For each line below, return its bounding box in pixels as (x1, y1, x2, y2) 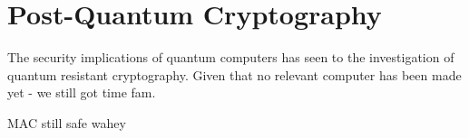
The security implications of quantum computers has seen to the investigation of (7, 48, 454, 67)
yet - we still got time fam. (7, 83, 156, 102)
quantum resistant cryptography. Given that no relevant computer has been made (7, 65, 462, 84)
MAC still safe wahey (7, 113, 126, 132)
